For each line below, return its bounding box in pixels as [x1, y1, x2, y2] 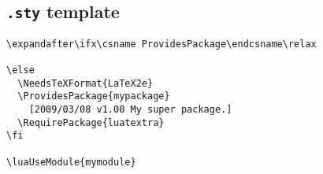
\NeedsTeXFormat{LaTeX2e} [17, 77, 154, 89]
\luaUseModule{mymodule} [6, 156, 136, 168]
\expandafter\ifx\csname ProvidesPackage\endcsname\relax [6, 38, 317, 50]
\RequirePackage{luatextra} [17, 117, 165, 128]
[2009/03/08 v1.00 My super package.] [28, 104, 232, 116]
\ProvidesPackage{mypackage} [17, 91, 170, 102]
